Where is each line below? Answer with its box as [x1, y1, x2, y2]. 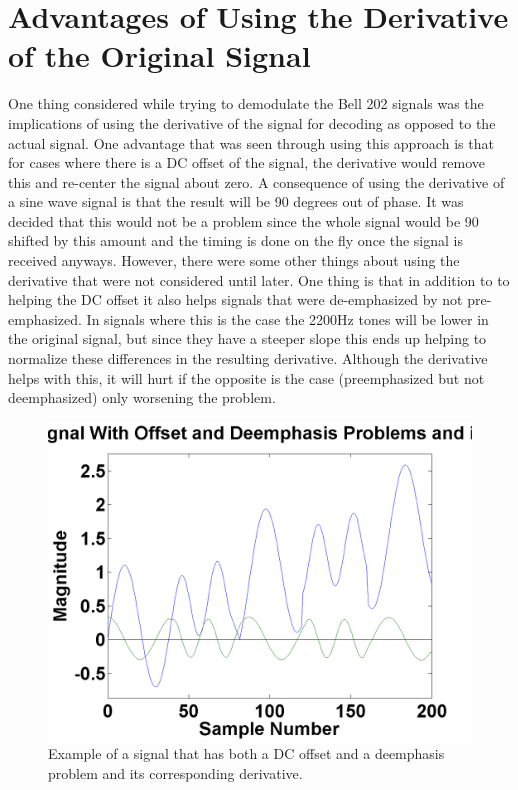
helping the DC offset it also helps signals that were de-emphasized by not [8, 289, 463, 310]
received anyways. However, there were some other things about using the [8, 250, 460, 271]
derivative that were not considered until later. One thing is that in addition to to [8, 269, 510, 290]
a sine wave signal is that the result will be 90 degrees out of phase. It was [8, 191, 464, 212]
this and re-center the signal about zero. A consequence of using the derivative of [8, 171, 505, 192]
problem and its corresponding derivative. [48, 763, 303, 783]
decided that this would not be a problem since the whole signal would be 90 [8, 210, 479, 231]
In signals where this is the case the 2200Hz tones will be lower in [86, 308, 489, 329]
